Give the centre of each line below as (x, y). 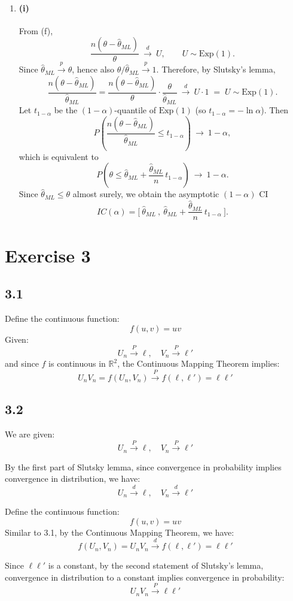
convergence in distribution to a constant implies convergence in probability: (145, 577)
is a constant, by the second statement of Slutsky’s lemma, (156, 565)
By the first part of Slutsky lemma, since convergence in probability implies (143, 466)
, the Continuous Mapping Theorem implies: (199, 363)
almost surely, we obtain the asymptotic (146, 194)
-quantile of (135, 110)
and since (22, 363)
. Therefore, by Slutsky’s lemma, (216, 69)
